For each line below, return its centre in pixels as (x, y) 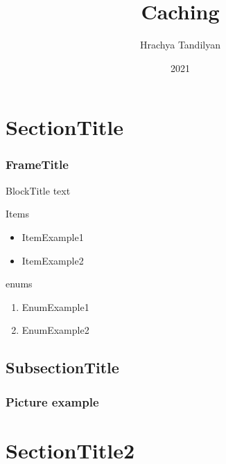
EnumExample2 (55, 330)
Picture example (52, 401)
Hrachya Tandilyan (180, 45)
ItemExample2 (53, 260)
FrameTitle (37, 164)
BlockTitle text (38, 190)
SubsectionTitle (62, 367)
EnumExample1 (55, 306)
